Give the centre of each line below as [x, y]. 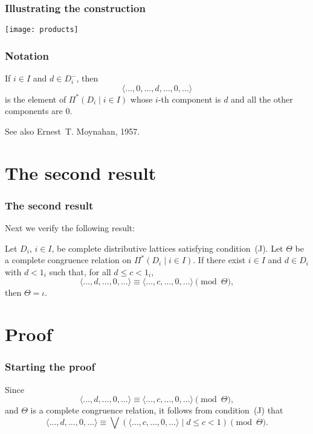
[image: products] [42, 30]
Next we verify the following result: [70, 228]
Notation [27, 55]
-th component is [189, 99]
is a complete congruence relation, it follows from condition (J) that [157, 410]
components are [34, 111]
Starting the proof [50, 367]
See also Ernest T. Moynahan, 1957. [73, 131]
